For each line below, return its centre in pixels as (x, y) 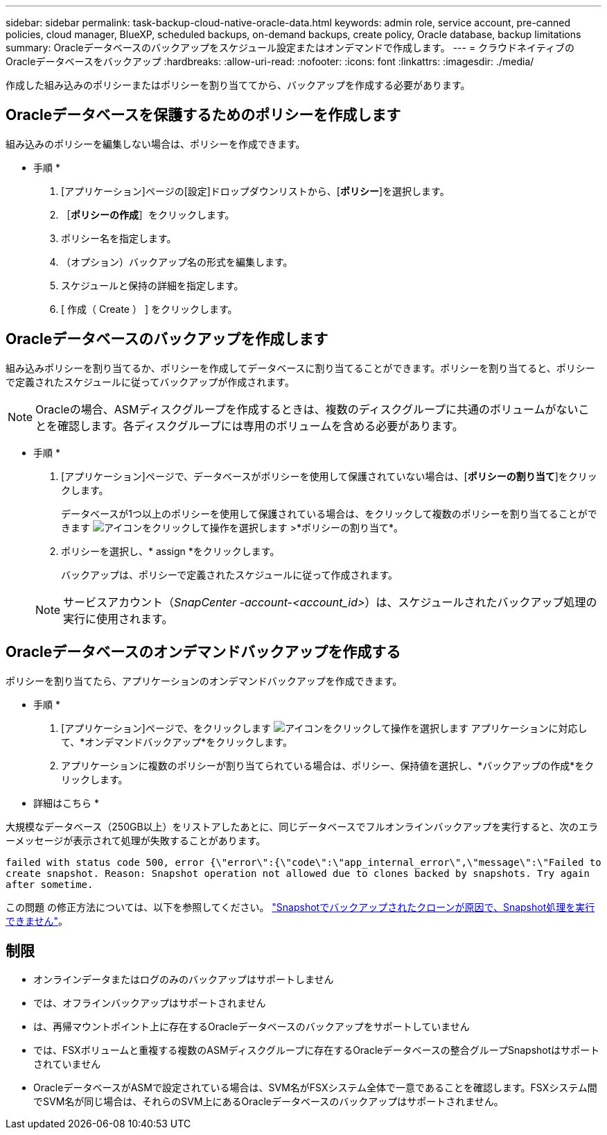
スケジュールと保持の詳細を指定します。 (152, 285)
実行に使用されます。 (118, 618)
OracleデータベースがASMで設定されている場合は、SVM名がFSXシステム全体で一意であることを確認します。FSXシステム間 (315, 1088)
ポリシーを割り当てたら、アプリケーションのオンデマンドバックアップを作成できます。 (204, 681)
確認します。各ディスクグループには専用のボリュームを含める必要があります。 (261, 426)
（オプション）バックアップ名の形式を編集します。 (177, 262)
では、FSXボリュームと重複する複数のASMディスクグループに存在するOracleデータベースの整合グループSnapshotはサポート (317, 1050)
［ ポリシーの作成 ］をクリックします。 (148, 214)
